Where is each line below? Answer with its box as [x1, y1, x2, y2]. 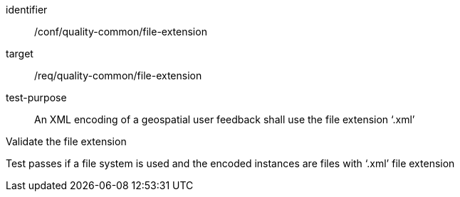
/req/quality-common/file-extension [34, 69, 202, 81]
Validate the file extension [6, 135, 127, 147]
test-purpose [6, 91, 67, 103]
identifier [6, 4, 48, 16]
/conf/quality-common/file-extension [34, 26, 207, 38]
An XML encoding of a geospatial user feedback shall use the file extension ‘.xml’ [34, 113, 415, 125]
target [6, 47, 33, 60]
